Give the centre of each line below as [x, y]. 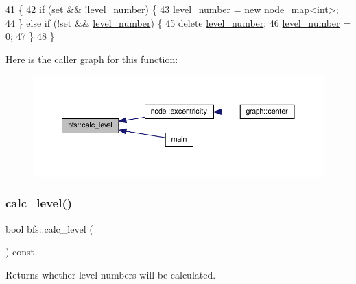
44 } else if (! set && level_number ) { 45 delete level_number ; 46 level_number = [178, 22]
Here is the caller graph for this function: [92, 59]
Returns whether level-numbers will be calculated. [111, 274]
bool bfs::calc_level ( [49, 228]
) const [20, 251]
